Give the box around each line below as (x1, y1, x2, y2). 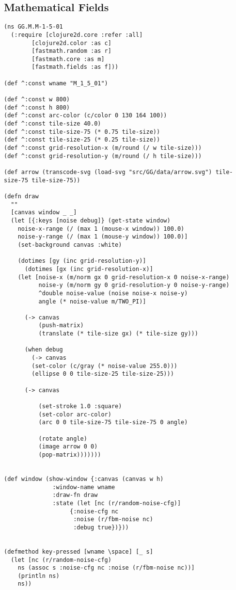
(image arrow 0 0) (38, 443, 98, 450)
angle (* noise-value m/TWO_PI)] (38, 298, 146, 305)
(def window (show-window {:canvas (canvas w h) (4, 475, 164, 482)
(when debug (24, 346, 63, 353)
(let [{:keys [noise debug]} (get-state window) (11, 217, 171, 224)
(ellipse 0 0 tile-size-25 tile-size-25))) (31, 370, 174, 378)
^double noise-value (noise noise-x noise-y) (38, 289, 188, 297)
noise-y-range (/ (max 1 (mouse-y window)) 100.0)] (17, 233, 188, 240)
